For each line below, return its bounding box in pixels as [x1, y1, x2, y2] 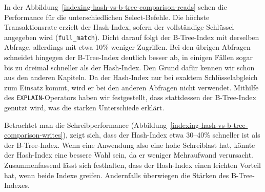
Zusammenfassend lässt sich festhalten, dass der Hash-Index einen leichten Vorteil [4, 160, 261, 170]
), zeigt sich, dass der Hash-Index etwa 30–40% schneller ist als [63, 129, 260, 140]
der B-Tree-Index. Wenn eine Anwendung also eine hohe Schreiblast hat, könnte [4, 139, 255, 150]
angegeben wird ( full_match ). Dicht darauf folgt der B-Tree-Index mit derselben [4, 31, 259, 42]
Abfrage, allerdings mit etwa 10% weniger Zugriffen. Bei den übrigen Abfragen [4, 42, 251, 52]
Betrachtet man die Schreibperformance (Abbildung [4, 119, 167, 130]
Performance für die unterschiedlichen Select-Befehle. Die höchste [4, 11, 210, 22]
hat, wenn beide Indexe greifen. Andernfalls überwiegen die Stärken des [4, 169, 229, 180]
